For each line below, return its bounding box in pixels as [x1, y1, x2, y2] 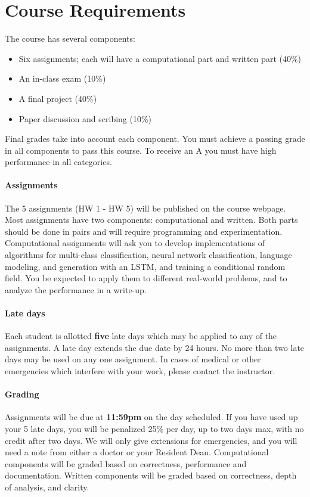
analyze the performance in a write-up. [5, 283, 147, 296]
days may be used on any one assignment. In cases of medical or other [5, 353, 261, 365]
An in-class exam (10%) [18, 72, 106, 85]
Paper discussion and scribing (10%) [18, 112, 152, 125]
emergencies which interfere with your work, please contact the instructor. [5, 365, 275, 377]
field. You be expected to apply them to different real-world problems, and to [5, 272, 287, 284]
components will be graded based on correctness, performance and [5, 457, 247, 470]
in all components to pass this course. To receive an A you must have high [5, 144, 277, 156]
